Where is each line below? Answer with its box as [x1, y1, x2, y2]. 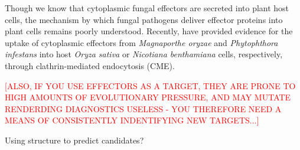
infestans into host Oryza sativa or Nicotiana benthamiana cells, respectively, [5, 48, 283, 60]
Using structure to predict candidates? [5, 133, 144, 146]
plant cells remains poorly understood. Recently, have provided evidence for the [5, 25, 293, 37]
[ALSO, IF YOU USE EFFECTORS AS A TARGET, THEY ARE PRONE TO [5, 79, 296, 92]
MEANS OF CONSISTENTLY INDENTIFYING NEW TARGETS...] [5, 114, 259, 126]
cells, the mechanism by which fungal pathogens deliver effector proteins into [5, 13, 283, 25]
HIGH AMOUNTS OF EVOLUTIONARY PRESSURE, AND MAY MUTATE [5, 91, 291, 103]
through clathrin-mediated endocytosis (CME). [5, 59, 175, 71]
